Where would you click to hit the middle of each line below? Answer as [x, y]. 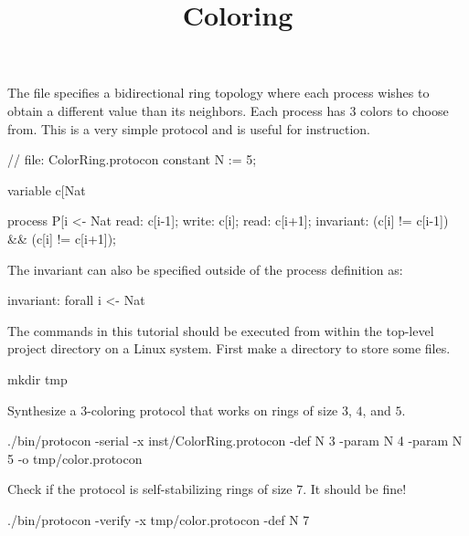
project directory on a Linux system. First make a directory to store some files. [229, 348]
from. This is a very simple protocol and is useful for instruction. [189, 128]
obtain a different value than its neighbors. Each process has [176, 110]
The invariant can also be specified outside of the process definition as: [205, 269]
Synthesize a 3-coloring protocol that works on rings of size [173, 410]
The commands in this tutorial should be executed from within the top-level [221, 330]
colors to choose [405, 110]
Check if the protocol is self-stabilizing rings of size [150, 489]
